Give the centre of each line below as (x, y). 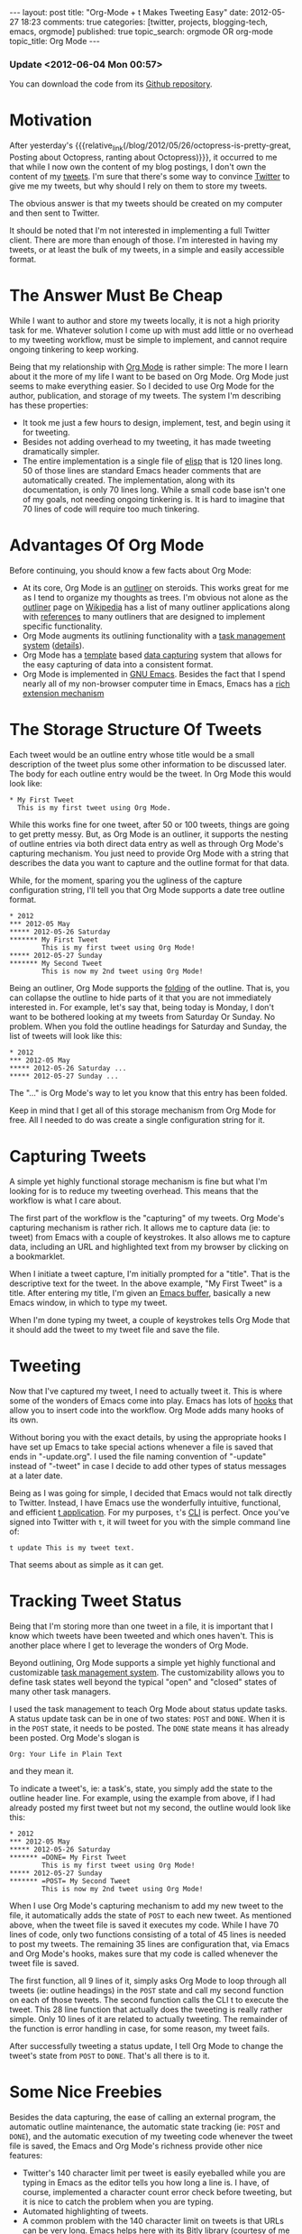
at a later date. (36, 1476)
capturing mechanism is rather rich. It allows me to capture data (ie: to (140, 1227)
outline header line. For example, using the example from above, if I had (142, 1797)
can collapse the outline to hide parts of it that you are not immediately (141, 997)
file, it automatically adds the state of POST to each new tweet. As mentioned (151, 1915)
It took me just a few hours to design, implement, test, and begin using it (156, 422)
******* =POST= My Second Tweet (70, 1881)
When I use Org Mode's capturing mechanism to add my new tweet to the (146, 1906)
